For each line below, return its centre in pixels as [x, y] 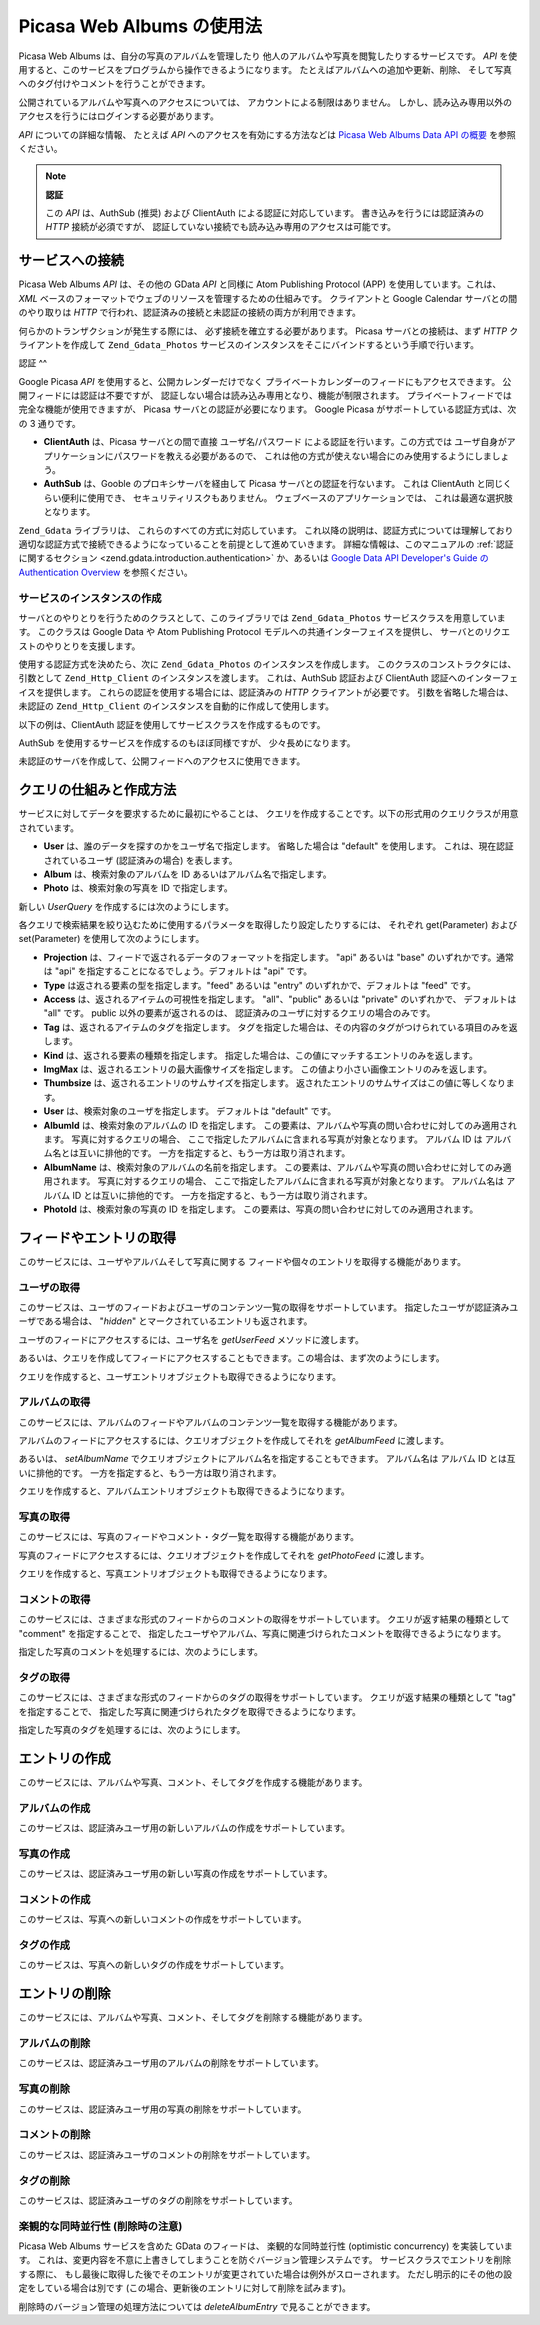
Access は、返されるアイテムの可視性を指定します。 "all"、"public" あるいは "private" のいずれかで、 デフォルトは [280, 999]
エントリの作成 [64, 1758]
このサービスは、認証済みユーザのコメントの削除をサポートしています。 [166, 2154]
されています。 [49, 827]
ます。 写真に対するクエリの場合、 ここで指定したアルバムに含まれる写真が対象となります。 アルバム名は [287, 1181]
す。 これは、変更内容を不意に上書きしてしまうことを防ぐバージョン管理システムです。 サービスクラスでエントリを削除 [265, 2260]
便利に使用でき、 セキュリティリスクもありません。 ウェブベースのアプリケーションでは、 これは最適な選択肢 [287, 497]
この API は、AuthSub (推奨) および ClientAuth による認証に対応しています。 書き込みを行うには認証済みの [265, 213]
